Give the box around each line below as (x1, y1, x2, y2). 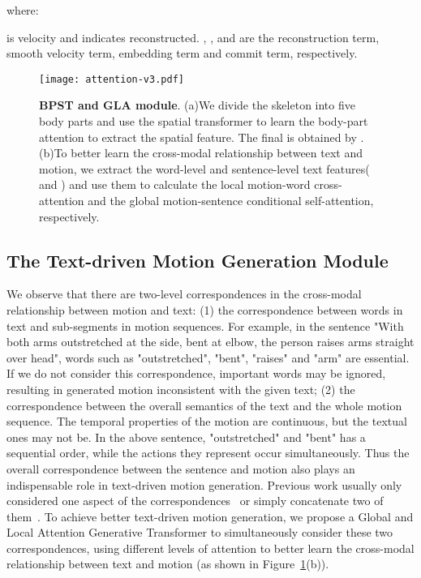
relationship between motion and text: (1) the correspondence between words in (6, 301, 403, 318)
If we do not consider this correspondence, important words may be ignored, (6, 365, 386, 382)
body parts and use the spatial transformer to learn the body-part (39, 113, 368, 130)
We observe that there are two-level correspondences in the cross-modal (6, 285, 362, 302)
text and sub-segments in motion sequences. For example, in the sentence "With (6, 317, 404, 334)
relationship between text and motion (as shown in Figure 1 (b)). (6, 555, 329, 572)
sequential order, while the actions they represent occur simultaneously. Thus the (6, 444, 410, 461)
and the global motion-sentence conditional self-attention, (88, 192, 374, 208)
